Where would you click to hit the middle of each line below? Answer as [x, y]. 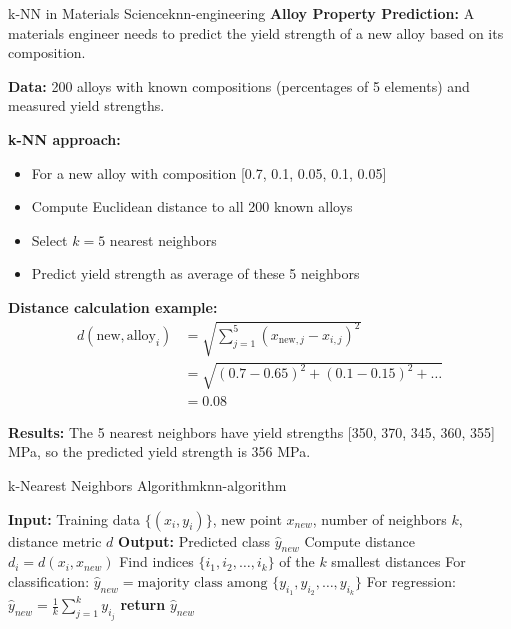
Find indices [156, 561]
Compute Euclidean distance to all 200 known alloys [192, 206]
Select [49, 239]
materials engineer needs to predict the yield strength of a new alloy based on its [256, 32]
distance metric [55, 540]
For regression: [411, 580]
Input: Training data [74, 518]
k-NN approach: [64, 138]
